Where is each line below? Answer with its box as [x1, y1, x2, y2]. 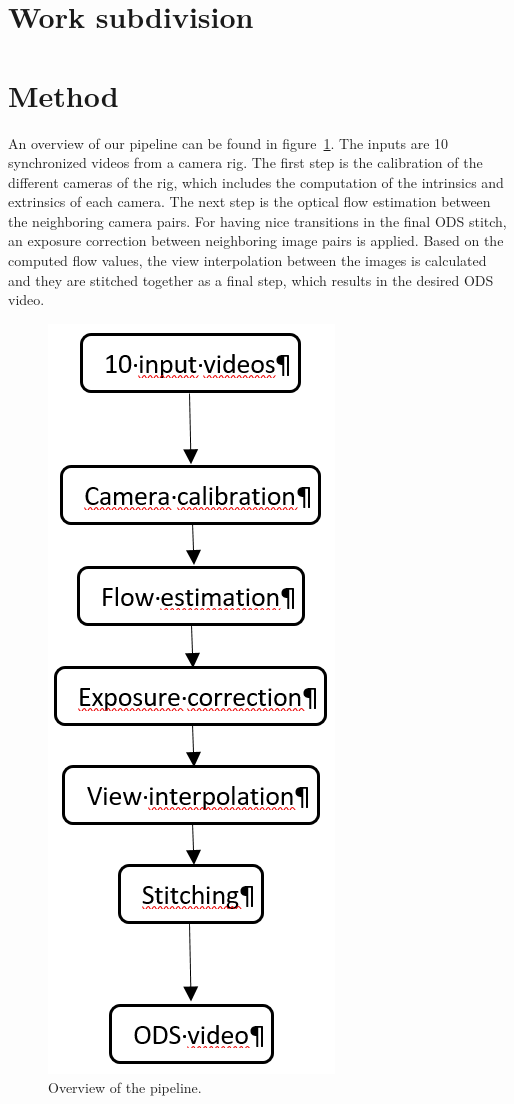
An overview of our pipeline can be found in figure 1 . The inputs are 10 [8, 132, 449, 153]
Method [8, 74, 119, 115]
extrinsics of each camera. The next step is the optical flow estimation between [8, 191, 491, 212]
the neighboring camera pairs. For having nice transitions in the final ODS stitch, [8, 210, 507, 231]
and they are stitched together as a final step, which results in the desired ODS [8, 269, 494, 290]
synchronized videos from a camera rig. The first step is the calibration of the [8, 152, 483, 173]
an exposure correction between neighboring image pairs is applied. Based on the [8, 230, 504, 251]
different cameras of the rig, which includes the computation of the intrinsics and [8, 171, 504, 192]
